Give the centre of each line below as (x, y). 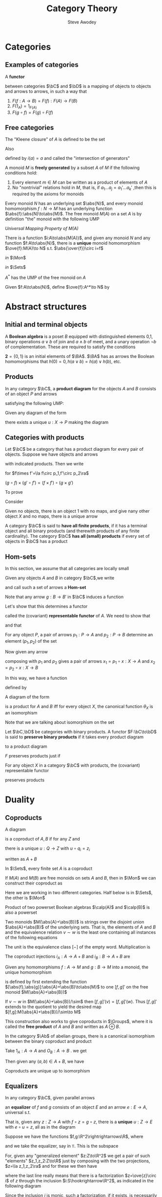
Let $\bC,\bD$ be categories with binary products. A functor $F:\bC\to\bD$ (81, 732)
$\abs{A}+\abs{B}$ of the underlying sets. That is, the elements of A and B (81, 927)
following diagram (23, 1186)
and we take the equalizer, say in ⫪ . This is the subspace (62, 1146)
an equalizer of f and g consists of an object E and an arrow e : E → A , (76, 1107)
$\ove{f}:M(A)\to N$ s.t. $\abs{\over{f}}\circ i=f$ (54, 248)
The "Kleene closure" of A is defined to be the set (55, 139)
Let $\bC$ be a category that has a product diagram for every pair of (74, 449)
